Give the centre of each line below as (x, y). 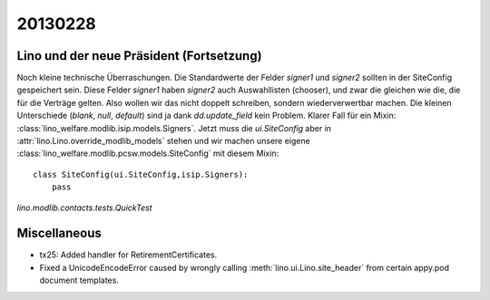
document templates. (79, 280)
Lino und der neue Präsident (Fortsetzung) (139, 56)
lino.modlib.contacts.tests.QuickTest (85, 208)
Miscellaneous (59, 233)
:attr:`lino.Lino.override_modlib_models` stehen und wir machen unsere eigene (163, 141)
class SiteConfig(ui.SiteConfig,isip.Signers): (141, 174)
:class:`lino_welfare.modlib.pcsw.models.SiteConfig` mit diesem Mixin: (148, 153)
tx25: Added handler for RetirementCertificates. (128, 255)
